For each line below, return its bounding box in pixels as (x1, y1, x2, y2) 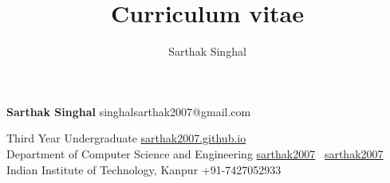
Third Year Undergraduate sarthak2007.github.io (6, 130, 246, 146)
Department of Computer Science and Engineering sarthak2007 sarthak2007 (6, 145, 384, 162)
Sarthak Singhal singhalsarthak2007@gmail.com (6, 103, 251, 119)
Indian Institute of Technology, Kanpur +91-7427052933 (6, 161, 282, 177)
